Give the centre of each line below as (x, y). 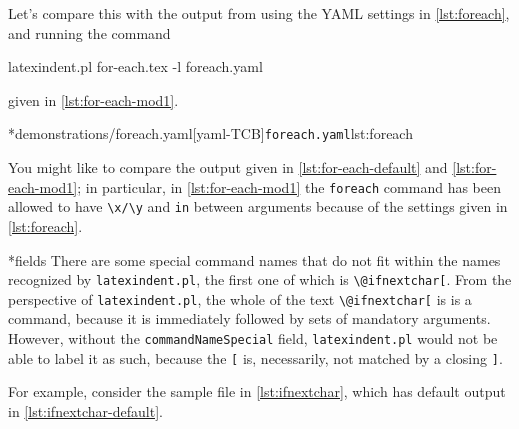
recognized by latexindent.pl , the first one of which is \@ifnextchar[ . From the (260, 279)
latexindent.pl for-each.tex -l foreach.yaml (135, 66)
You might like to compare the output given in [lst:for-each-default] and (228, 167)
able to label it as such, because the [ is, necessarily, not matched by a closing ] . (255, 357)
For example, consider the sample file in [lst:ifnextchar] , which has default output (257, 391)
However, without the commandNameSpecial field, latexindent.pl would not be (253, 338)
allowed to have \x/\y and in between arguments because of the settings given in (258, 206)
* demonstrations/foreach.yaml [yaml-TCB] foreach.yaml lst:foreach (210, 133)
